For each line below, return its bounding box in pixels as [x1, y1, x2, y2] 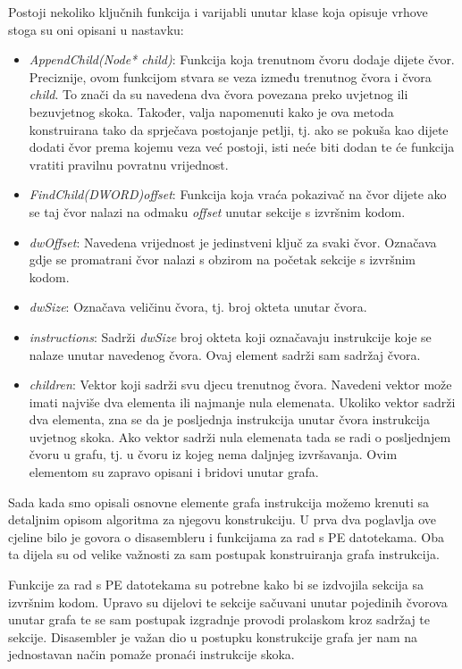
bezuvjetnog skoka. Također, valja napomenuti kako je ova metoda [29, 102, 394, 121]
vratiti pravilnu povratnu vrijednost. [29, 155, 229, 173]
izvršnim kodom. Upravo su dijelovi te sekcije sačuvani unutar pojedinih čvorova [8, 592, 448, 611]
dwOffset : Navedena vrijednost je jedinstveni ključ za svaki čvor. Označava [29, 232, 437, 251]
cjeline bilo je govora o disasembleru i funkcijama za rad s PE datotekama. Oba [8, 527, 445, 546]
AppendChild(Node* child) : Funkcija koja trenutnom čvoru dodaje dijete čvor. [29, 50, 455, 69]
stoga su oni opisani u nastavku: [8, 20, 184, 38]
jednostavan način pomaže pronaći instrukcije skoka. [8, 645, 295, 664]
